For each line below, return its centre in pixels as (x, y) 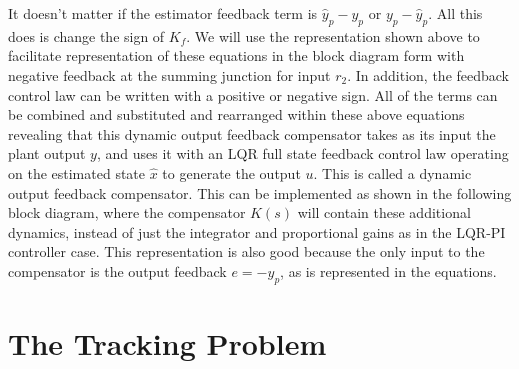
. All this (455, 13)
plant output (47, 153)
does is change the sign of (86, 35)
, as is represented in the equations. (388, 270)
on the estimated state (77, 172)
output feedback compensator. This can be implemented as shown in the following (260, 192)
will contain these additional (384, 212)
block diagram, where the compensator (127, 212)
